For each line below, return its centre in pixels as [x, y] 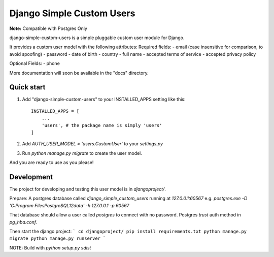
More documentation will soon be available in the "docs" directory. [79, 73]
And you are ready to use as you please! [52, 163]
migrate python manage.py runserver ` [58, 238]
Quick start [27, 87]
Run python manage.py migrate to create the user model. [82, 153]
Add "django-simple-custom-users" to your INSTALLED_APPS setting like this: [104, 100]
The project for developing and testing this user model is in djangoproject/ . [88, 189]
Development [31, 177]
